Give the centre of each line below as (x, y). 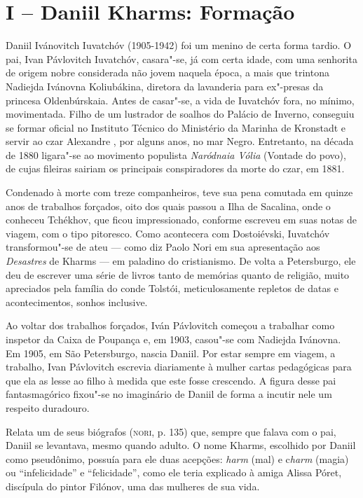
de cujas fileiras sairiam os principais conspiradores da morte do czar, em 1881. (175, 168)
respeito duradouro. (48, 407)
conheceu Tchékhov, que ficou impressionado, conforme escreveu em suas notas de (181, 220)
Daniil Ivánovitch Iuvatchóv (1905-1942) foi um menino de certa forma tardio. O (179, 45)
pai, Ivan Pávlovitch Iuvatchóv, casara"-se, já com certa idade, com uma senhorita (181, 58)
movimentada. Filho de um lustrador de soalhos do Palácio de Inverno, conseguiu (180, 114)
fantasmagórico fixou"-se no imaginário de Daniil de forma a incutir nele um (169, 394)
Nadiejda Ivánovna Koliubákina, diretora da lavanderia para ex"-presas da (165, 86)
